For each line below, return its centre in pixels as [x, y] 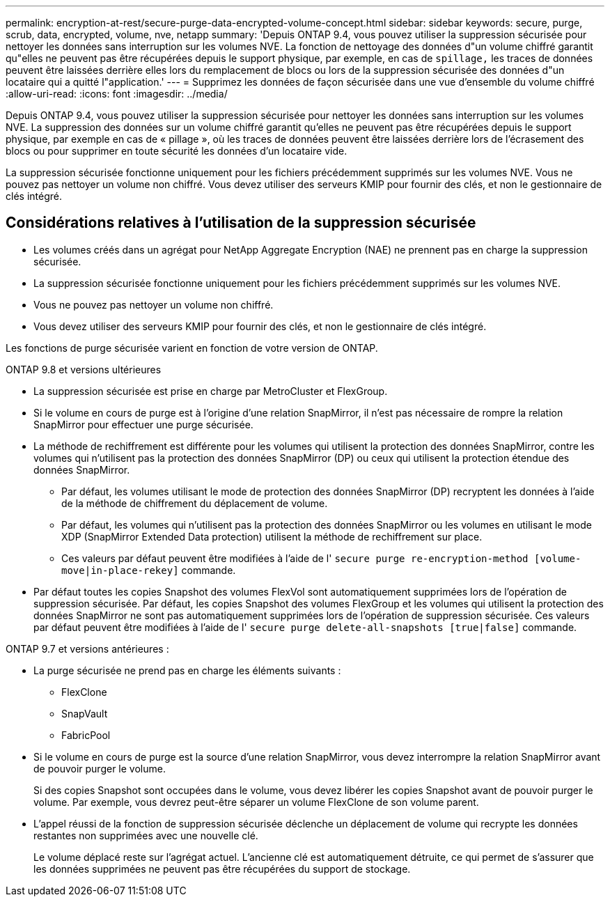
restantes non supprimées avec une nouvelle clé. [146, 835]
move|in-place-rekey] [120, 570]
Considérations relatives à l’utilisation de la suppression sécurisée [241, 223]
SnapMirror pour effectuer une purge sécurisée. [143, 424]
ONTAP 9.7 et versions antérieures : [87, 648]
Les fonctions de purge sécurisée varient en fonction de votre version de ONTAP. [192, 348]
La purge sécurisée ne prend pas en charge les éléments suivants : [187, 670]
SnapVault [85, 713]
